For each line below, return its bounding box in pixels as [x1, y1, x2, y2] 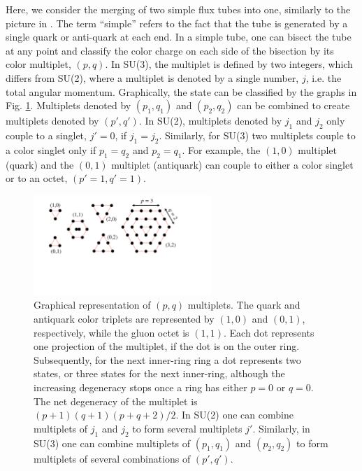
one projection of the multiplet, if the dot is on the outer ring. [34, 339, 300, 353]
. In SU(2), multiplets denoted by [138, 113, 282, 128]
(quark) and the [6, 157, 74, 171]
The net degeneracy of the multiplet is [34, 393, 198, 408]
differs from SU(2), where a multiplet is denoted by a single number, [6, 70, 299, 85]
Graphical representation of [34, 297, 151, 312]
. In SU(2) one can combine [175, 407, 294, 422]
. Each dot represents [224, 325, 314, 339]
